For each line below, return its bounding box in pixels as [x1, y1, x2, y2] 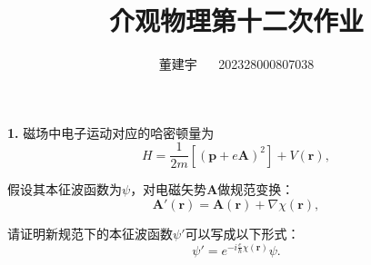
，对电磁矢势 [130, 180, 207, 199]
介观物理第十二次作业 [108, 2, 364, 39]
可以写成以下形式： [185, 223, 300, 242]
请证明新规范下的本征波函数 [7, 223, 173, 242]
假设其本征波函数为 [7, 180, 122, 199]
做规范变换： [217, 180, 295, 199]
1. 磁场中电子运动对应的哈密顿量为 [7, 123, 215, 142]
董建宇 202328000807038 [158, 54, 315, 74]
